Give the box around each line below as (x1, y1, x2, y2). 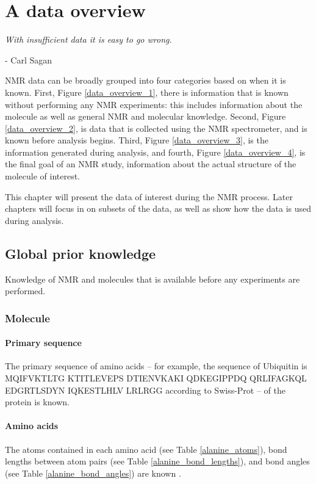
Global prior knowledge (5, 244, 156, 262)
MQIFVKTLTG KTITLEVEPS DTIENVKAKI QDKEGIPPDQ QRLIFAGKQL (5, 372, 307, 385)
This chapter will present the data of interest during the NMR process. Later (5, 190, 293, 203)
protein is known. (5, 396, 70, 408)
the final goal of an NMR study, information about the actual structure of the (5, 157, 296, 170)
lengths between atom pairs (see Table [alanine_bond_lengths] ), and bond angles (5, 455, 310, 468)
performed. (5, 284, 46, 297)
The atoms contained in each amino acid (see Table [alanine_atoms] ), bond (5, 442, 287, 455)
